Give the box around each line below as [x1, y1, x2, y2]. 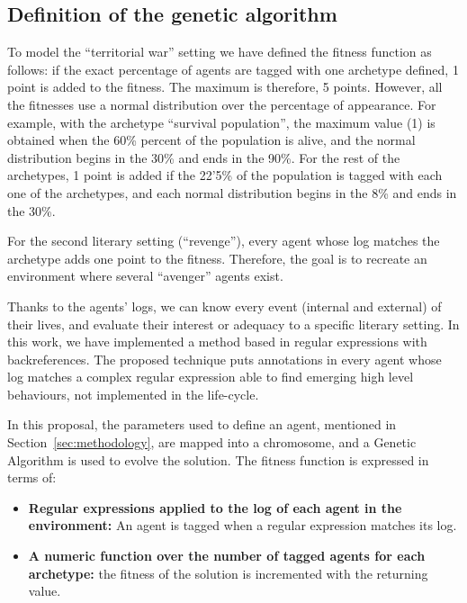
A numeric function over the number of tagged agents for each [28, 546, 426, 565]
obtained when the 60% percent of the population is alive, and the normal [7, 130, 416, 149]
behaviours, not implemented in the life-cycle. [7, 384, 259, 403]
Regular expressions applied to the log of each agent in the [28, 498, 402, 517]
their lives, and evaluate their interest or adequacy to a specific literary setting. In [7, 314, 460, 333]
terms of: [7, 468, 57, 487]
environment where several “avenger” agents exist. [7, 266, 283, 285]
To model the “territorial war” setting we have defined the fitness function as [7, 42, 432, 61]
